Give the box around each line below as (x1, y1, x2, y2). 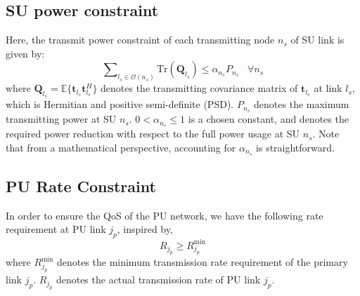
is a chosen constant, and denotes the (188, 112, 349, 126)
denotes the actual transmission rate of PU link (56, 272, 261, 287)
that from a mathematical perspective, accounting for (6, 140, 236, 154)
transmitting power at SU (6, 112, 117, 126)
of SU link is (290, 32, 345, 47)
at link (314, 81, 342, 95)
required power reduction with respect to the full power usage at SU (6, 126, 300, 141)
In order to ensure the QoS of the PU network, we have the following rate (6, 208, 323, 222)
